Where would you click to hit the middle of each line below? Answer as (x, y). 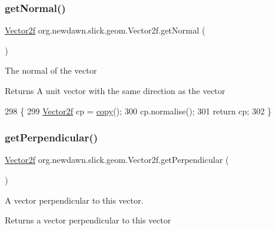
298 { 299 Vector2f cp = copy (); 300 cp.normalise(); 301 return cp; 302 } (138, 111)
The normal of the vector (51, 70)
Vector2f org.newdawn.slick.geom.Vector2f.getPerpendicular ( (117, 160)
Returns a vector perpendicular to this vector (88, 220)
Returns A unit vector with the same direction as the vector (115, 90)
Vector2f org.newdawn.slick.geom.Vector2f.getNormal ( (105, 30)
